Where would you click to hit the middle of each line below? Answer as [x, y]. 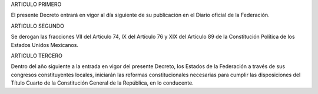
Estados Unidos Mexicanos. [45, 45]
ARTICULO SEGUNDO [37, 26]
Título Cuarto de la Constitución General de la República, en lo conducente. [102, 83]
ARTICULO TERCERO [37, 55]
